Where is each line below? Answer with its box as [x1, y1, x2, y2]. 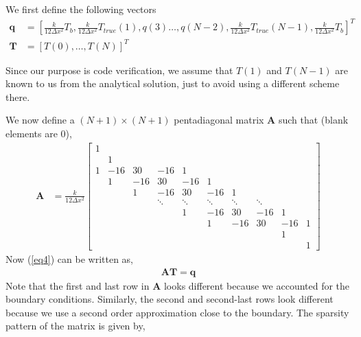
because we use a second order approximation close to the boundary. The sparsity [5, 305, 349, 319]
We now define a [5, 113, 75, 127]
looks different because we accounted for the [163, 278, 350, 292]
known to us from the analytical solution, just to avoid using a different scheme [5, 76, 340, 91]
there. [5, 89, 30, 104]
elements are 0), [5, 126, 72, 141]
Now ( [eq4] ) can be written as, [5, 251, 134, 266]
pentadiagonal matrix [174, 113, 264, 127]
